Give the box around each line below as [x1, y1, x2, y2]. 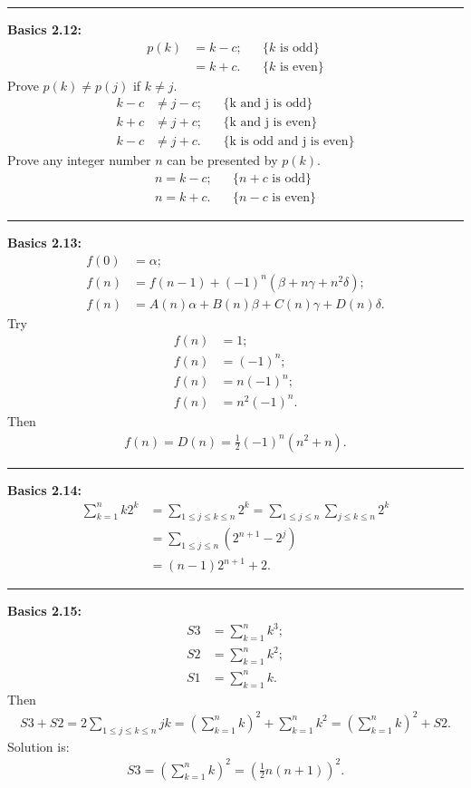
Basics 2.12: [7, 20, 82, 38]
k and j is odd [229, 97, 307, 111]
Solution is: [7, 736, 70, 755]
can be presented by [167, 151, 278, 170]
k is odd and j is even [229, 135, 349, 149]
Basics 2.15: [7, 601, 82, 620]
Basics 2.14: [7, 480, 82, 499]
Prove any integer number [7, 151, 151, 170]
